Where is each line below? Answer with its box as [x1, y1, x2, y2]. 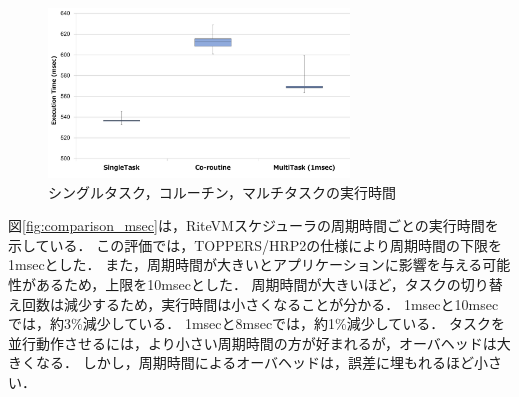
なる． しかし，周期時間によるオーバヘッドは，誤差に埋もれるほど [35, 352, 475, 373]
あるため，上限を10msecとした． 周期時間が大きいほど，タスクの [35, 274, 461, 295]
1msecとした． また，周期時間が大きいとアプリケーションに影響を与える [8, 254, 483, 275]
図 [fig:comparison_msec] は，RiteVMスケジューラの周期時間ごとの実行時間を [8, 215, 499, 236]
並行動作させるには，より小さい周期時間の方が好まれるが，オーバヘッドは [8, 332, 497, 353]
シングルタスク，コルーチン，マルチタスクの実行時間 [48, 181, 397, 202]
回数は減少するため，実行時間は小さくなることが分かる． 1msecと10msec [21, 293, 499, 314]
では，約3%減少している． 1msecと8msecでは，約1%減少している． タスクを [8, 313, 506, 334]
